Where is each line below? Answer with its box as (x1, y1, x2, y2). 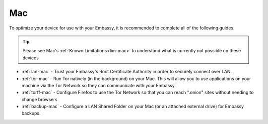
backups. (21, 110, 41, 117)
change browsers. (21, 96, 59, 102)
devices (22, 55, 39, 61)
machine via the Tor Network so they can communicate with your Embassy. (21, 82, 176, 88)
